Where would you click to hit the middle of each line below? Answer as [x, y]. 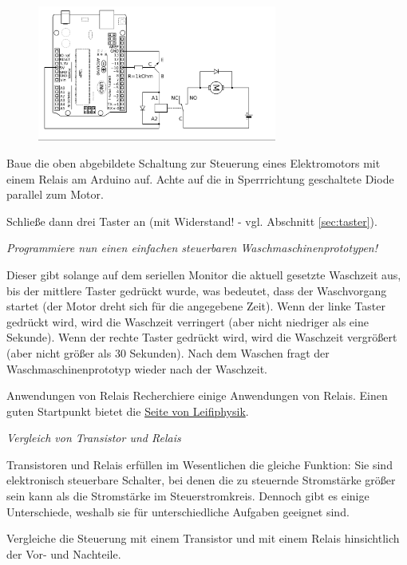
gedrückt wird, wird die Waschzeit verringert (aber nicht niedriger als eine [188, 321]
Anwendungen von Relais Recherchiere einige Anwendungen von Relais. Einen [197, 395]
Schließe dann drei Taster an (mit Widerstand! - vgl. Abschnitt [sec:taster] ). [192, 221]
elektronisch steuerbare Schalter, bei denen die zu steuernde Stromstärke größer [201, 480]
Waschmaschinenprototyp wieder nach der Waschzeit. [137, 368]
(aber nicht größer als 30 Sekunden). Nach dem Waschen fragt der [168, 352]
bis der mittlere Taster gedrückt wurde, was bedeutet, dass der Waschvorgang [197, 290]
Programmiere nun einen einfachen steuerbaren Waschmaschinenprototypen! [192, 248]
